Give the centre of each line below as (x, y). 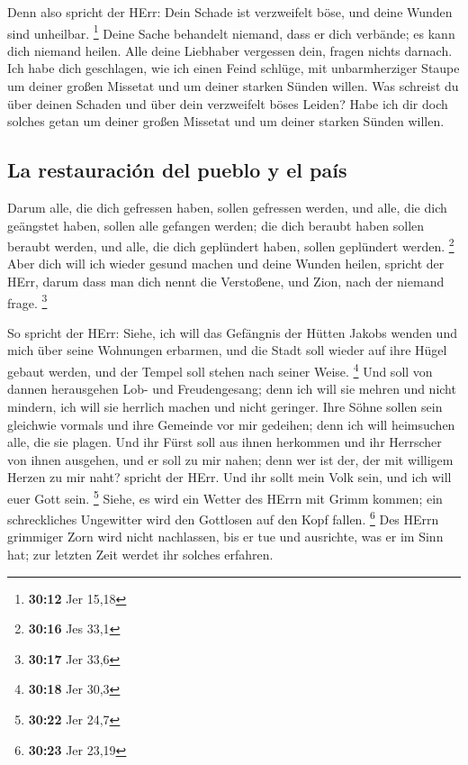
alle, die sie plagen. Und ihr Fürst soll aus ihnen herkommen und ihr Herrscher (225, 442)
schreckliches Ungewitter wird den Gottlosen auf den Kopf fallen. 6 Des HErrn (223, 518)
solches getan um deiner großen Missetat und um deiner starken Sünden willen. (226, 121)
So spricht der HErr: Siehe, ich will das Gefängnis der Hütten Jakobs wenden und (232, 332)
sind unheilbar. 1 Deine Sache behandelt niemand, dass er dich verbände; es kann (231, 32)
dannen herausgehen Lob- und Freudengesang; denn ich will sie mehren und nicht (232, 389)
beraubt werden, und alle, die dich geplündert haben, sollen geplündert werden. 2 (231, 245)
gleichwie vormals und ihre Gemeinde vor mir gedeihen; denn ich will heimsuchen (231, 424)
